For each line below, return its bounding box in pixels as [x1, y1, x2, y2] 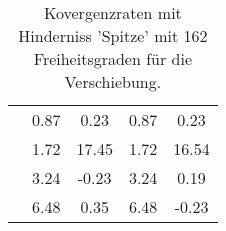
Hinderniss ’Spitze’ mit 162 [18, 24, 208, 47]
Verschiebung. [64, 70, 162, 93]
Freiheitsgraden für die [33, 47, 193, 70]
